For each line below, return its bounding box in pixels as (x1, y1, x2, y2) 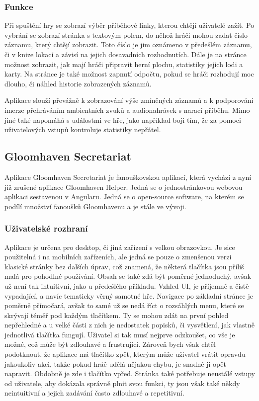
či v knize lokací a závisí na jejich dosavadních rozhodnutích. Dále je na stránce (4, 49, 247, 59)
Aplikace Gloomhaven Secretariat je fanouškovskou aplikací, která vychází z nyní (4, 171, 252, 182)
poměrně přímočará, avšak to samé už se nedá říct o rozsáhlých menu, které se (4, 300, 244, 311)
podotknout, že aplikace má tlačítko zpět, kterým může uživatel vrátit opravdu (4, 349, 246, 359)
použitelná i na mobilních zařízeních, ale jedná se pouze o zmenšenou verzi (4, 251, 232, 262)
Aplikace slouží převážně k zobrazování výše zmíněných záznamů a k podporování (4, 95, 254, 105)
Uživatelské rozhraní (4, 222, 88, 235)
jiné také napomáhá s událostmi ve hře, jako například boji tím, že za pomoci (4, 114, 241, 125)
